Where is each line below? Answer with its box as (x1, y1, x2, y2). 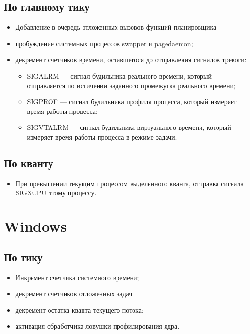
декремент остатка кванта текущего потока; (15, 304, 144, 315)
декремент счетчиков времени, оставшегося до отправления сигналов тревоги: (15, 54, 247, 64)
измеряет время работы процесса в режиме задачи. (27, 131, 177, 142)
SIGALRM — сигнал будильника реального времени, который (27, 70, 212, 80)
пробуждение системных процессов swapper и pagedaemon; (15, 38, 193, 48)
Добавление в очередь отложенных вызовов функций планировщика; (15, 22, 218, 32)
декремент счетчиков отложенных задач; (15, 288, 134, 299)
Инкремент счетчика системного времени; (15, 272, 139, 282)
